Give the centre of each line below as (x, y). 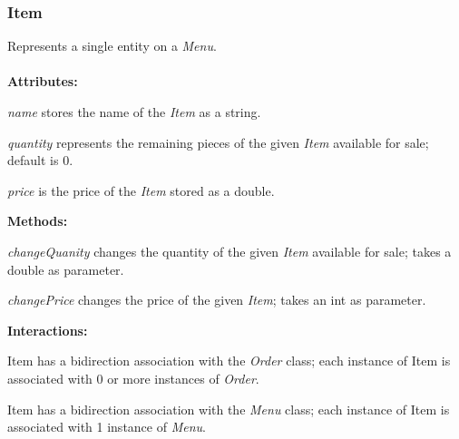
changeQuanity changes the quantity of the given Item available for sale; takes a (229, 251)
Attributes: (43, 81)
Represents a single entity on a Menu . (112, 46)
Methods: (38, 221)
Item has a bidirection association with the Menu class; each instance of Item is (229, 409)
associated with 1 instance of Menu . (107, 427)
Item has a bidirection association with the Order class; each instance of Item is (229, 361)
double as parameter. (66, 269)
